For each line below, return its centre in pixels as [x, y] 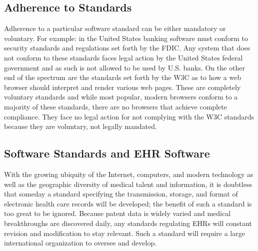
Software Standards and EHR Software [107, 153]
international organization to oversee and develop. [80, 243]
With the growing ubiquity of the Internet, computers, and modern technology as [129, 174]
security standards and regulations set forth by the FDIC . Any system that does [127, 48]
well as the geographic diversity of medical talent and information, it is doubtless [128, 184]
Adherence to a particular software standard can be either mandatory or [115, 28]
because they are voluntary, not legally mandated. [80, 126]
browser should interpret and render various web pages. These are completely [122, 87]
